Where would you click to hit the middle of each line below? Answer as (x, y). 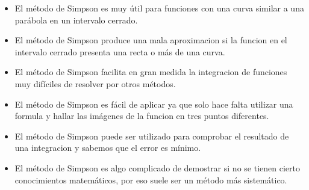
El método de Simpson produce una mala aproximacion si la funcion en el (151, 40)
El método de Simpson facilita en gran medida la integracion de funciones (151, 72)
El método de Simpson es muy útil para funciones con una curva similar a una (159, 8)
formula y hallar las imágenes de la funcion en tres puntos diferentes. (142, 116)
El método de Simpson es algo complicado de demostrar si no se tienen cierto (157, 167)
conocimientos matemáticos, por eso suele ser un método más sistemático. (151, 179)
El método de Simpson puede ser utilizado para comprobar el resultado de (152, 136)
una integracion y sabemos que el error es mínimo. (108, 148)
